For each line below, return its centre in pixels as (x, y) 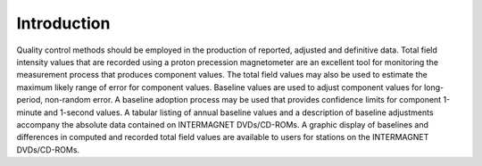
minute (29, 112)
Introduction (63, 23)
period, (30, 100)
